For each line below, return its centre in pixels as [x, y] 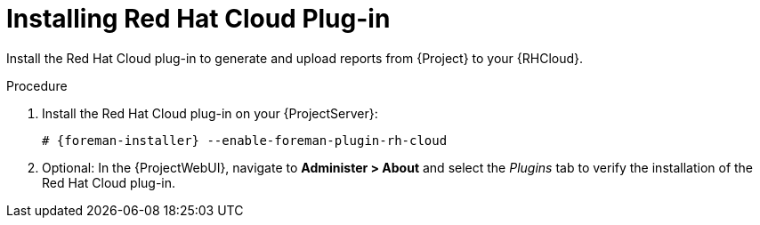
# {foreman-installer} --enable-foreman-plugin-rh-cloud [245, 140]
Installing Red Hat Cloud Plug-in [198, 19]
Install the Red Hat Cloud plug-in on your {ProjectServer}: [210, 113]
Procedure [37, 85]
